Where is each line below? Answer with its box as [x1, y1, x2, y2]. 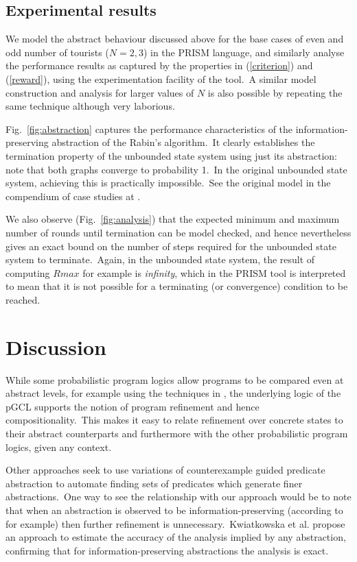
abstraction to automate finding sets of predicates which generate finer [5, 476, 303, 490]
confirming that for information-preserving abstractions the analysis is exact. [5, 543, 329, 557]
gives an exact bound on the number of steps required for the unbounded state [5, 239, 336, 253]
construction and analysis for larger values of [5, 85, 194, 99]
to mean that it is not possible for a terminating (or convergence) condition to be [5, 279, 348, 293]
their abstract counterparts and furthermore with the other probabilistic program [5, 426, 348, 440]
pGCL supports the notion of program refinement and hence [5, 399, 260, 413]
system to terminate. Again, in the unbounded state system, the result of [5, 252, 315, 267]
